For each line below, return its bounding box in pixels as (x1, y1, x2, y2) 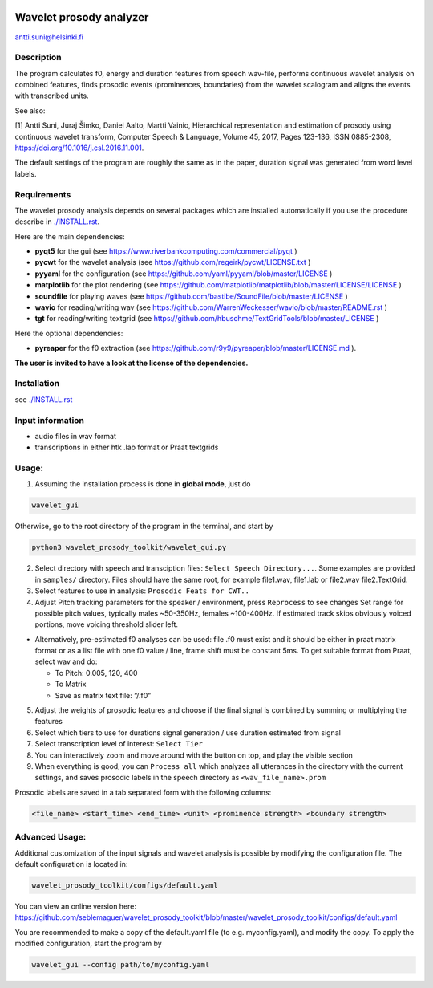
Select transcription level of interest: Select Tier (34, 739, 204, 749)
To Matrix (55, 679, 87, 689)
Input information (14, 414, 84, 425)
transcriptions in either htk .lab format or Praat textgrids (34, 442, 219, 453)
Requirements (14, 189, 71, 200)
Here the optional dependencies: (14, 328, 123, 338)
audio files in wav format (34, 431, 116, 441)
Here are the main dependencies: (14, 231, 126, 241)
